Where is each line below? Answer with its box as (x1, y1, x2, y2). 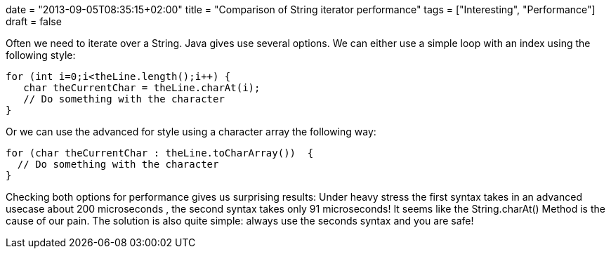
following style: (6, 49, 76, 61)
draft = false (6, 15, 62, 27)
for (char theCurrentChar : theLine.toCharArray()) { (6, 147, 314, 159)
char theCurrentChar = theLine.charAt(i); (23, 82, 261, 93)
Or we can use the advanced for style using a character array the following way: (6, 126, 376, 138)
